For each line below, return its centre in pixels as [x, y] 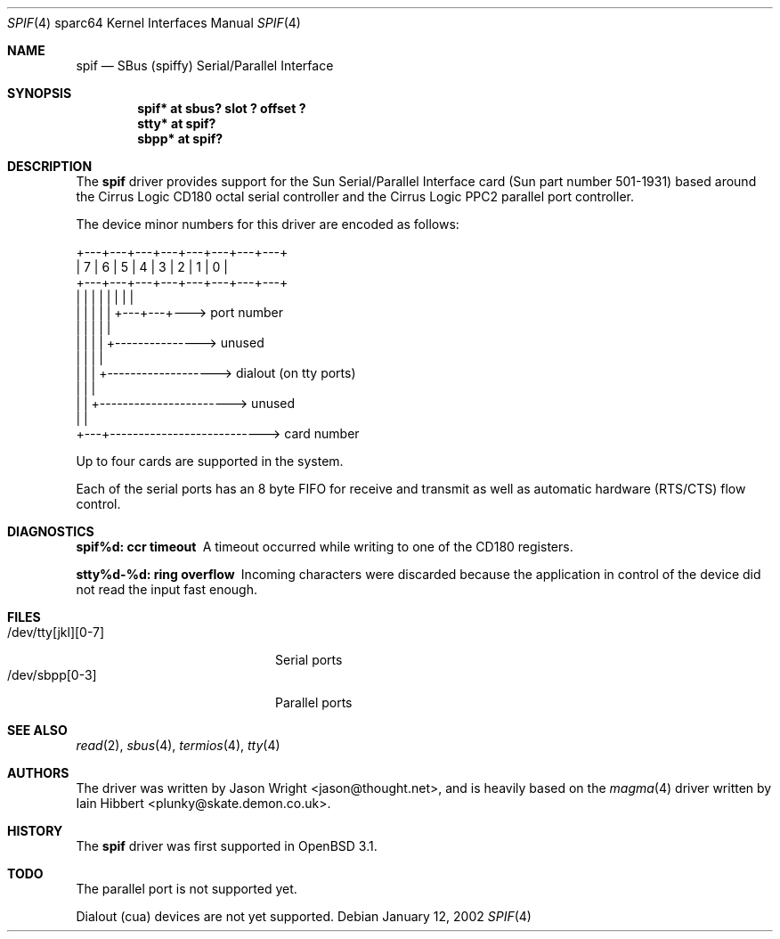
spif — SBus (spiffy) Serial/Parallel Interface [205, 65]
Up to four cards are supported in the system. [210, 461]
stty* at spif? [177, 123]
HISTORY [35, 831]
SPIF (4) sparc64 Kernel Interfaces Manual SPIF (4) [154, 23]
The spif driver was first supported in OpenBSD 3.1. [227, 846]
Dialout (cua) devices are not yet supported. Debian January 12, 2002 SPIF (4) [304, 916]
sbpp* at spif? [180, 139]
